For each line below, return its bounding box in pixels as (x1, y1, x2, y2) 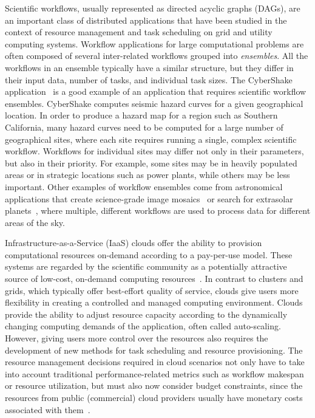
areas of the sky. (5, 216, 65, 228)
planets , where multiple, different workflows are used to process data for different (5, 204, 311, 217)
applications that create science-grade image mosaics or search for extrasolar (5, 192, 293, 205)
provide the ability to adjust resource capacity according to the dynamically (5, 307, 288, 320)
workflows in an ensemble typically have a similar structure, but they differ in (5, 61, 294, 74)
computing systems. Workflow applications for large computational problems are (5, 37, 304, 50)
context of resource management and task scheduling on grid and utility (5, 26, 273, 38)
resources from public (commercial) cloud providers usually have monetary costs (5, 391, 303, 403)
